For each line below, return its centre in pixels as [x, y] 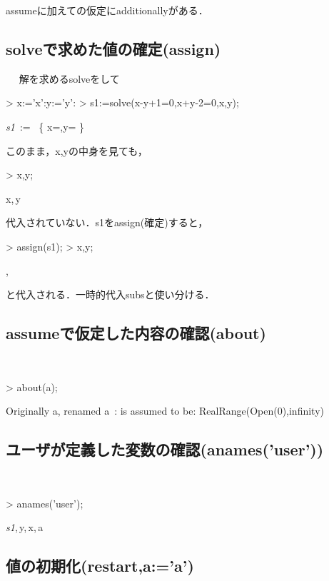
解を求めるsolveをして [69, 78]
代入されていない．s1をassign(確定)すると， [107, 222]
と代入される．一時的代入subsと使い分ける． [110, 294]
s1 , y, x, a [25, 527]
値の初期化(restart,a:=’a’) [100, 566]
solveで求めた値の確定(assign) [113, 48]
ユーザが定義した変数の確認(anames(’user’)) [165, 449]
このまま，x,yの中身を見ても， [77, 150]
